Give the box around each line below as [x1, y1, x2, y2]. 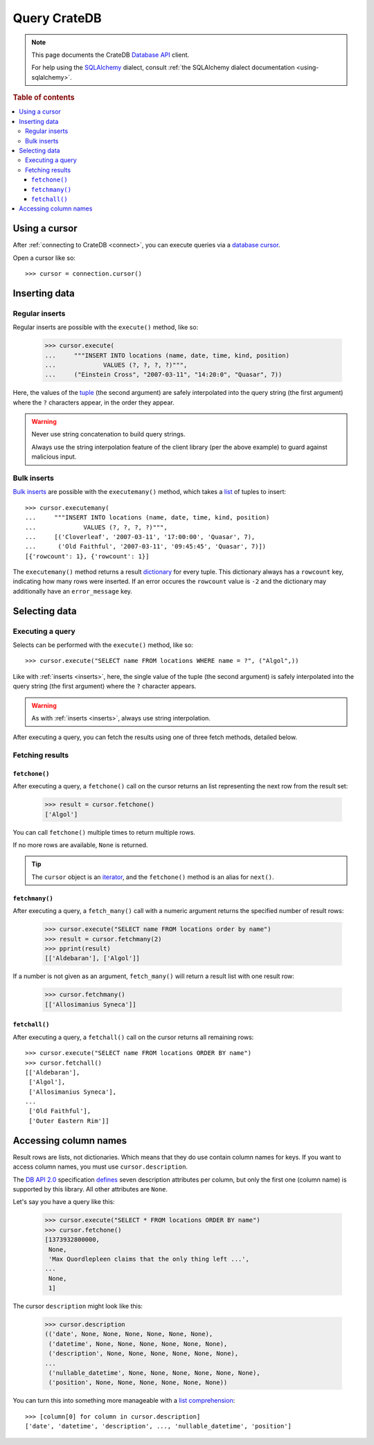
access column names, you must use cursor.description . [12, 1162, 188, 1171]
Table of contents [12, 93, 75, 103]
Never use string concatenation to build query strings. [31, 430, 186, 438]
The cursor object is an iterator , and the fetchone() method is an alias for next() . [31, 873, 274, 881]
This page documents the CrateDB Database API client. [31, 51, 190, 59]
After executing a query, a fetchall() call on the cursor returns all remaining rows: [12, 1033, 254, 1041]
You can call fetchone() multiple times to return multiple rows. [12, 828, 195, 836]
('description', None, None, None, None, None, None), [48, 1349, 239, 1358]
